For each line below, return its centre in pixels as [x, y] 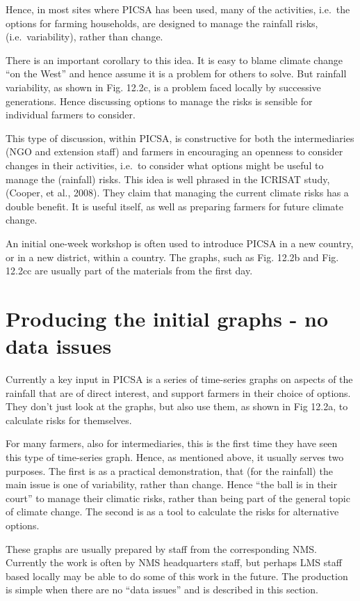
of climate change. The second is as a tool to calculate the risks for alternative [172, 512]
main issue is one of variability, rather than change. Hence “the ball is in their [172, 484]
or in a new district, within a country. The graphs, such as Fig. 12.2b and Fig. [172, 257]
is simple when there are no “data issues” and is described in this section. [162, 590]
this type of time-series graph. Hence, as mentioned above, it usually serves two [175, 456]
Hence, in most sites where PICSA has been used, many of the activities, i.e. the [178, 9]
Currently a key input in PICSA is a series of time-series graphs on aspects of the [179, 379]
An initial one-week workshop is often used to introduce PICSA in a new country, [180, 243]
